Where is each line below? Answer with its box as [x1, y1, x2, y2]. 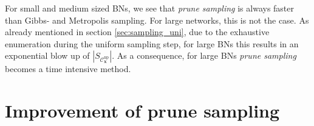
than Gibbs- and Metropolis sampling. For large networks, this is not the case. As [5, 13, 309, 26]
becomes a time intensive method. [5, 62, 131, 75]
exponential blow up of [5, 49, 90, 62]
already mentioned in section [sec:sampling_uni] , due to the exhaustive [5, 25, 270, 38]
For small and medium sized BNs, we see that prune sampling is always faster [5, 2, 295, 14]
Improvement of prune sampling [5, 98, 280, 123]
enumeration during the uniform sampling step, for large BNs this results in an [5, 37, 299, 50]
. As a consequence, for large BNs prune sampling [112, 49, 296, 62]
